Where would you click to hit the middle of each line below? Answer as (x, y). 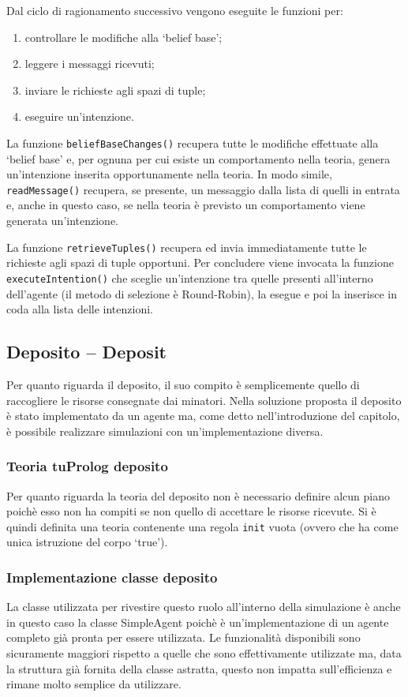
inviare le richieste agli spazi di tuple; (115, 90)
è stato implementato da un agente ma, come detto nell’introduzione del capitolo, (203, 416)
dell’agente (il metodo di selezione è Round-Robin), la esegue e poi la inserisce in (202, 293)
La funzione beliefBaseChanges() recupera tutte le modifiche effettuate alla (193, 142)
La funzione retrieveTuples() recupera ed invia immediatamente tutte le (187, 247)
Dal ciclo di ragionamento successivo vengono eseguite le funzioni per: (175, 10)
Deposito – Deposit (86, 352)
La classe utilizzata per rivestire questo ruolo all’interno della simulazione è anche (204, 607)
